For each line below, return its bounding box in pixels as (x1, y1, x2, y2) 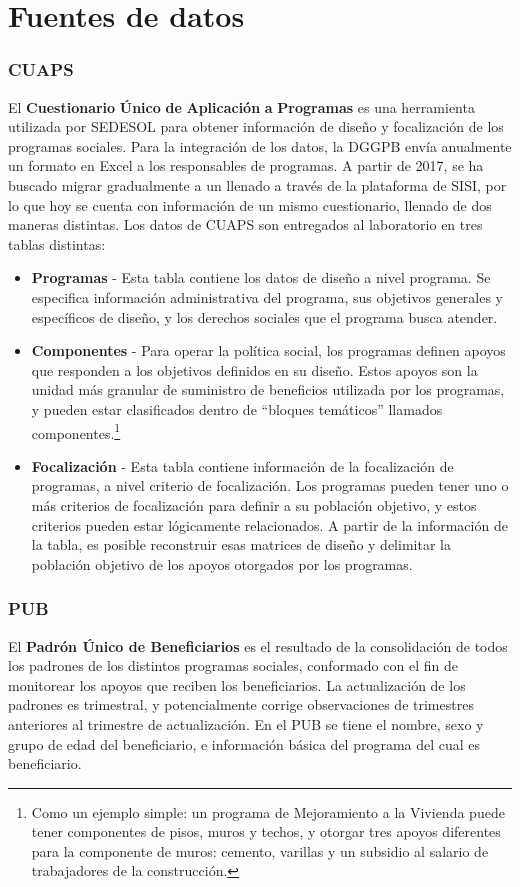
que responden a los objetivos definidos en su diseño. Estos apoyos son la (31, 359, 478, 380)
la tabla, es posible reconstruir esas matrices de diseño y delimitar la (31, 534, 451, 555)
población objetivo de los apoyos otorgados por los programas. (31, 553, 413, 574)
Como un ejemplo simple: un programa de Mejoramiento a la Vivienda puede (31, 801, 505, 822)
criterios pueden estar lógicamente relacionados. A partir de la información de (31, 514, 508, 535)
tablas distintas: (8, 233, 106, 254)
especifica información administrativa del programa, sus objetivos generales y (31, 286, 504, 307)
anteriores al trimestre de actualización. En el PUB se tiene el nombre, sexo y (8, 713, 484, 734)
